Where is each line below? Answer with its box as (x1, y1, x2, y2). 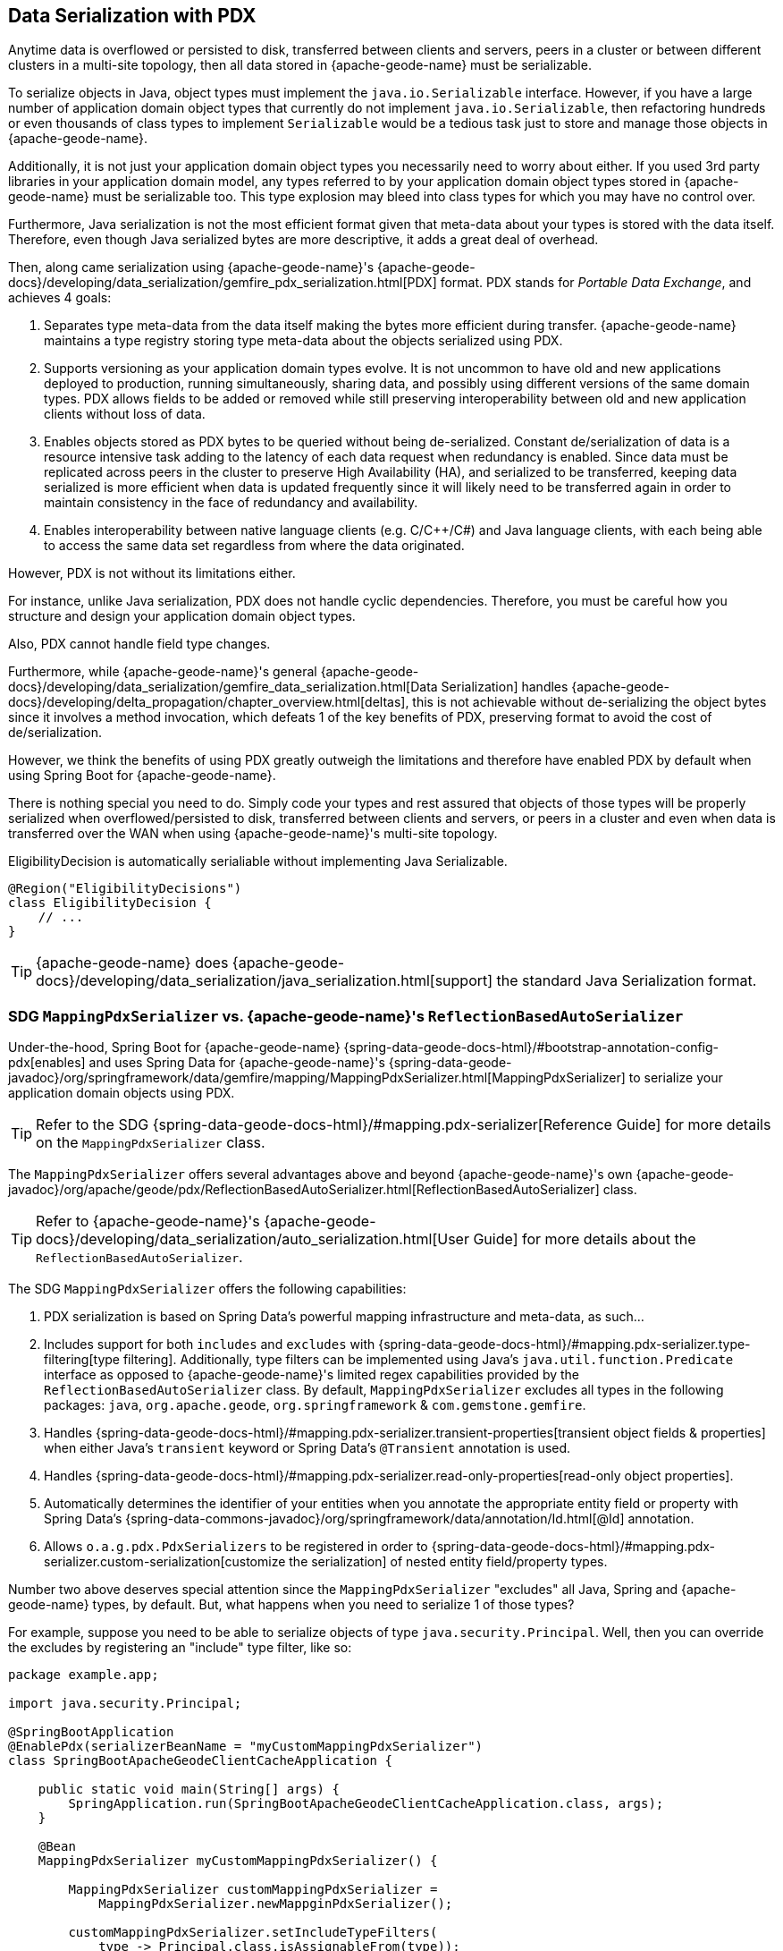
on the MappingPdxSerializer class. (36, 1133, 265, 1152)
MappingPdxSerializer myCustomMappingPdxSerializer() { (38, 1853, 438, 1869)
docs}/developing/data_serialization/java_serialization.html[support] (36, 971, 493, 990)
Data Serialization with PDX (8, 4, 257, 27)
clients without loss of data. (44, 406, 206, 422)
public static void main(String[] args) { (38, 1782, 340, 1797)
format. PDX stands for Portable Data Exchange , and (440, 275, 752, 291)
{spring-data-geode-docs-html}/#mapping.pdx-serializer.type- (378, 1336, 751, 1353)
